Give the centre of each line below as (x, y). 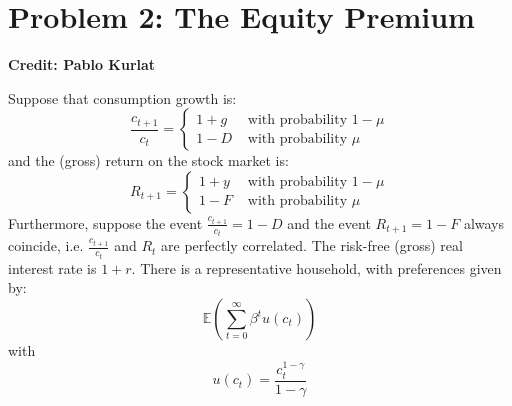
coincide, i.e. (46, 245)
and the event (329, 222)
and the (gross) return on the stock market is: (148, 160)
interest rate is (52, 267)
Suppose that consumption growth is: (122, 97)
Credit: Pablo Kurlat (82, 64)
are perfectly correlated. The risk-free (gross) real (312, 245)
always (484, 222)
